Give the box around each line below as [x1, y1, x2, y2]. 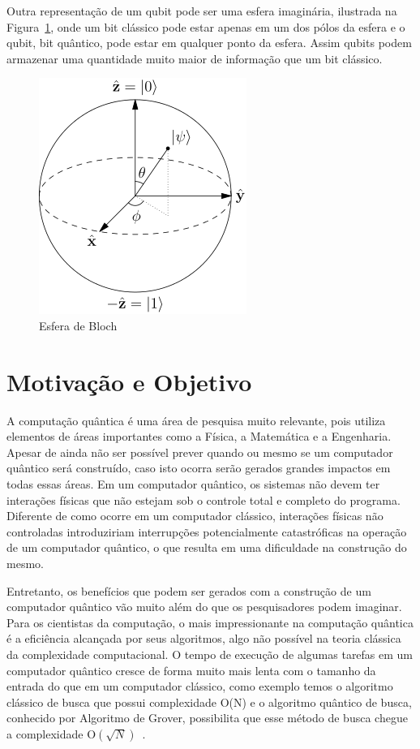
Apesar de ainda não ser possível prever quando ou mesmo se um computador [6, 443, 393, 460]
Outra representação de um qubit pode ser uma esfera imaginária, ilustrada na [6, 2, 397, 19]
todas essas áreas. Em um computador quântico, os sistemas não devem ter [6, 476, 380, 493]
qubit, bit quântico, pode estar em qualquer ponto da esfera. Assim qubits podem [6, 34, 412, 51]
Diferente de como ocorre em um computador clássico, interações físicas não [6, 507, 384, 524]
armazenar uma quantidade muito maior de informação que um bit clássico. [6, 50, 383, 67]
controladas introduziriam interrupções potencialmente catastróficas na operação [6, 523, 407, 540]
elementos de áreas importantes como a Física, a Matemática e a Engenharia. [6, 428, 392, 445]
